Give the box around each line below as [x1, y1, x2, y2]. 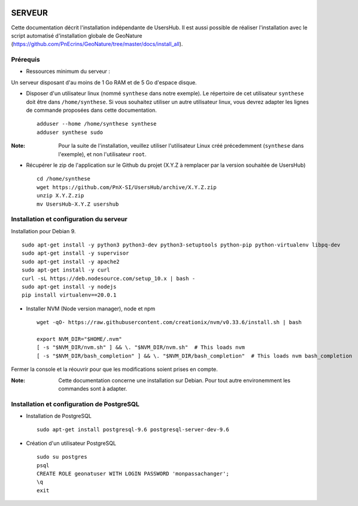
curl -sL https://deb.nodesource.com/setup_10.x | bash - [22, 275, 196, 282]
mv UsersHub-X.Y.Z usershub [37, 200, 119, 208]
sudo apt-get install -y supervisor [22, 250, 129, 257]
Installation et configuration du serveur [11, 215, 128, 224]
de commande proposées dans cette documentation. [26, 106, 157, 114]
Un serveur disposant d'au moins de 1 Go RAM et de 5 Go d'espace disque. [11, 78, 197, 86]
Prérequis [11, 56, 40, 64]
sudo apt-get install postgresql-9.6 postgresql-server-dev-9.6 [37, 426, 230, 433]
